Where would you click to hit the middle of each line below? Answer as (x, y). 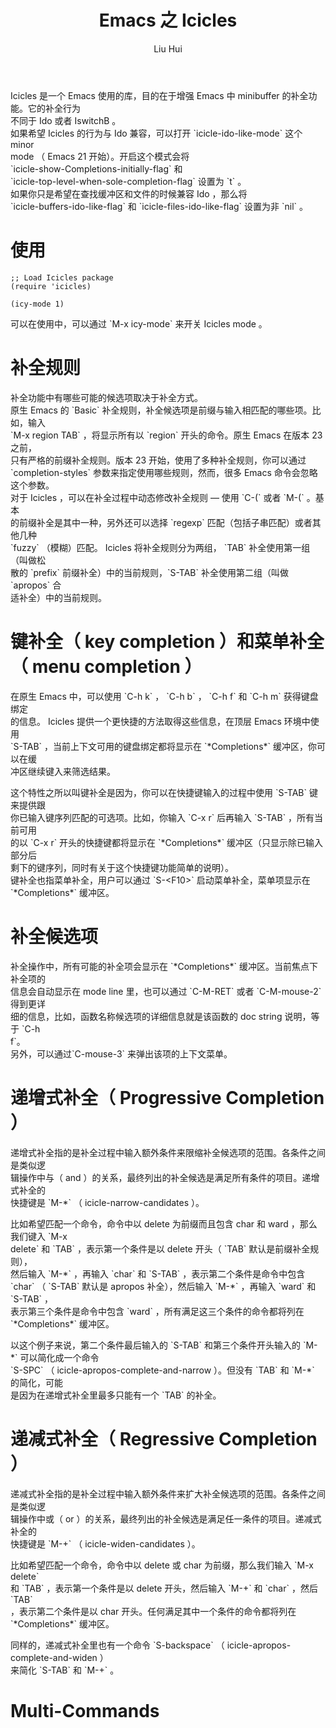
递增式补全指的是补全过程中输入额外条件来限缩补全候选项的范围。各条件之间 (168, 1152)
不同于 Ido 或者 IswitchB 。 (66, 120)
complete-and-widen (54, 1657)
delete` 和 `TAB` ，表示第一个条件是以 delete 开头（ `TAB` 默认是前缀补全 (160, 1248)
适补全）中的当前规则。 (58, 597)
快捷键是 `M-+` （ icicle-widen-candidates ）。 (105, 1543)
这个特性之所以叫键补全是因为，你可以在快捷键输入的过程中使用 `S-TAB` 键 (164, 792)
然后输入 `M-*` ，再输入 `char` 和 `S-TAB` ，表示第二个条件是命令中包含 (158, 1273)
